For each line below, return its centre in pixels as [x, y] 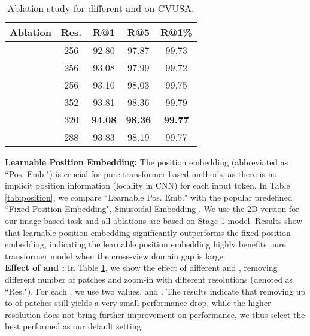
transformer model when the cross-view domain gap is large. [115, 255]
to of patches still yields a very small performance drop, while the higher [138, 303]
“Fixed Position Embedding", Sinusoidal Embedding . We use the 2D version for [152, 209]
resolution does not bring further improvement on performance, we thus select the [155, 314]
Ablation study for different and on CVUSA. [101, 8]
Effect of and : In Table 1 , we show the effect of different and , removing [141, 267]
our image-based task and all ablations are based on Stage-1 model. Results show [154, 220]
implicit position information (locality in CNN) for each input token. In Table [148, 185]
